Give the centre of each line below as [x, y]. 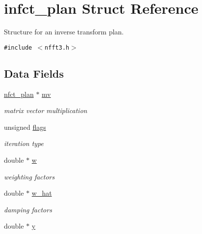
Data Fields [34, 73]
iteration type [24, 143]
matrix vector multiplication [46, 110]
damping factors [28, 209]
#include [18, 47]
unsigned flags [25, 127]
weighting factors [29, 176]
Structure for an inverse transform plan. [64, 32]
